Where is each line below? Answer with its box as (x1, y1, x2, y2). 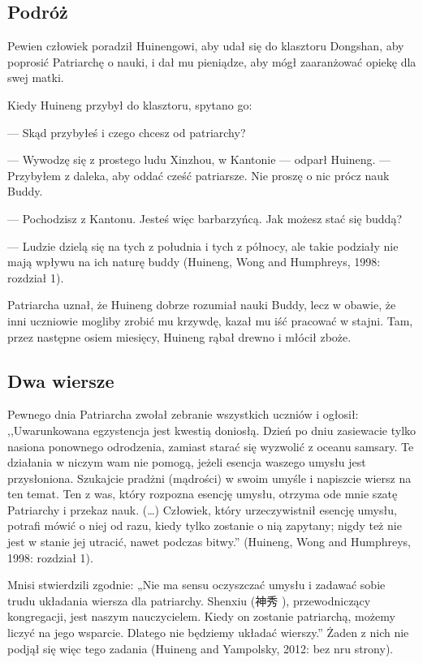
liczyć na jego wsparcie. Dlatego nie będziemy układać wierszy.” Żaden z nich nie (7, 624, 409, 641)
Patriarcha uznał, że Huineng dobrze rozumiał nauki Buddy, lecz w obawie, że (7, 296, 396, 313)
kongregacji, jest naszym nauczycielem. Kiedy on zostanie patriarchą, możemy (7, 608, 395, 625)
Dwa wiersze (7, 368, 114, 393)
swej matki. (7, 69, 64, 86)
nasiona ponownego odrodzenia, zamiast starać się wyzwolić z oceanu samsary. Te (7, 437, 414, 454)
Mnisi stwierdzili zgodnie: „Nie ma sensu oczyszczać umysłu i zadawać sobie (7, 576, 386, 593)
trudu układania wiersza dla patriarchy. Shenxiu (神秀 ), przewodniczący (7, 592, 371, 609)
